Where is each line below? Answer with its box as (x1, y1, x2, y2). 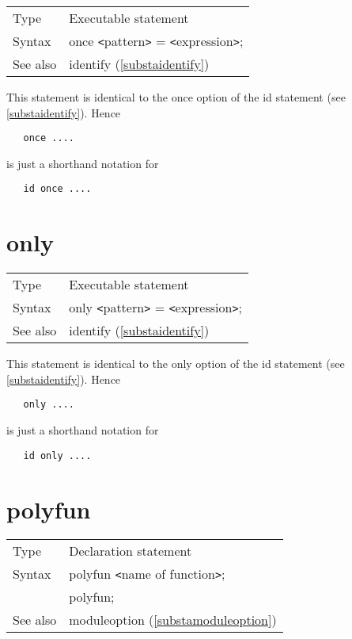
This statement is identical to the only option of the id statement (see (6, 355, 345, 372)
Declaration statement (69, 541, 192, 561)
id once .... (23, 183, 92, 195)
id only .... (23, 450, 92, 461)
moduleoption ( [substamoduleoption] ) (69, 610, 277, 629)
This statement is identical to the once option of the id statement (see (6, 89, 346, 105)
